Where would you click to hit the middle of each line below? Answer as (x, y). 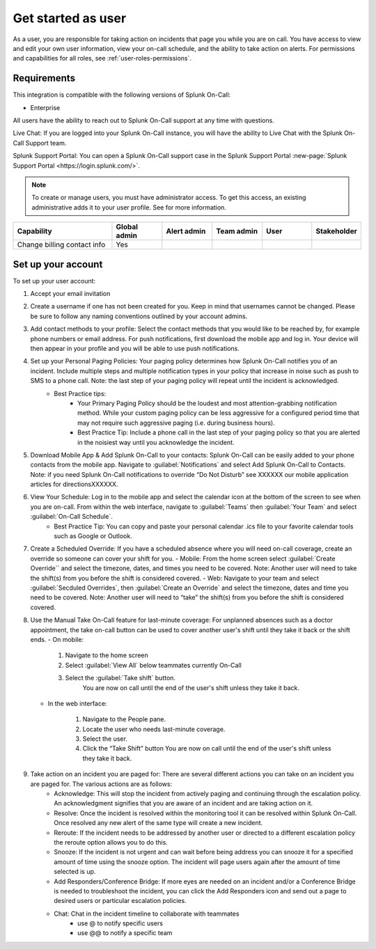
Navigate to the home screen (107, 655)
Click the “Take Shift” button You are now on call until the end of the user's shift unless (207, 748)
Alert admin (186, 231)
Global (127, 227)
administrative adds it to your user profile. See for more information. (129, 207)
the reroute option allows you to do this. (111, 842)
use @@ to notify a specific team (125, 933)
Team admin (237, 231)
